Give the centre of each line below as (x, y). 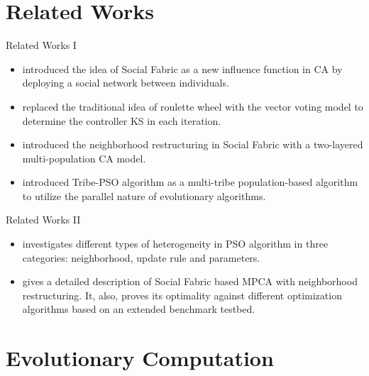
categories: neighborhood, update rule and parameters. (141, 257)
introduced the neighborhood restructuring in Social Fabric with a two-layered (193, 144)
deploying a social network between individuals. (126, 83)
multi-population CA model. (84, 158)
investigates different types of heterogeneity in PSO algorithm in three (175, 244)
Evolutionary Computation (140, 358)
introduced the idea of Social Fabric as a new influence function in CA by (182, 68)
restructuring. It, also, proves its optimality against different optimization (182, 295)
